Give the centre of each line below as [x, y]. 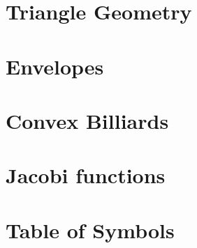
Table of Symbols [90, 230]
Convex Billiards [87, 120]
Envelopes [55, 66]
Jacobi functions [86, 175]
